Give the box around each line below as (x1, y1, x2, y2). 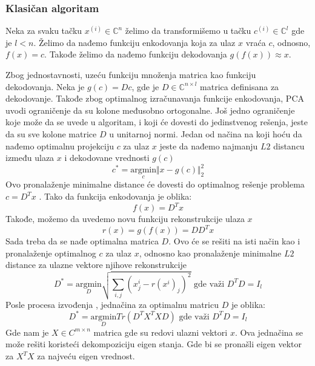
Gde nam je (5, 325, 49, 338)
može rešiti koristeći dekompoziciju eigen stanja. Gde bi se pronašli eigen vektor (5, 338, 302, 350)
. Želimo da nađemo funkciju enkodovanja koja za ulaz (33, 36, 236, 48)
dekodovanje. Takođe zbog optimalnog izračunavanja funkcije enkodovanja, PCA (5, 92, 305, 105)
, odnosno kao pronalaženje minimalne (139, 246, 282, 259)
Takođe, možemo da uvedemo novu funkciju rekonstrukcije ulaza (5, 212, 245, 225)
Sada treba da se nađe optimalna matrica (5, 235, 159, 247)
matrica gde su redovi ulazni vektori (93, 325, 228, 338)
